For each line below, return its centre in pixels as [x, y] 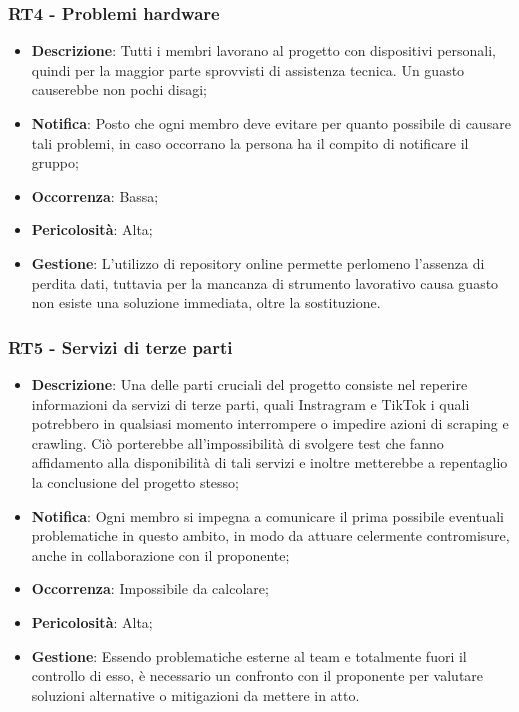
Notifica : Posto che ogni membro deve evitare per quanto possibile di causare [271, 123]
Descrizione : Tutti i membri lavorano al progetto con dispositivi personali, [264, 50]
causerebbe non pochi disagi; [119, 89]
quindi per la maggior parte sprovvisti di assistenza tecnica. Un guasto [248, 69]
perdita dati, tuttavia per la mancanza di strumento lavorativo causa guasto [265, 282]
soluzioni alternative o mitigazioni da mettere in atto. [195, 694]
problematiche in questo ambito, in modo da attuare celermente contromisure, [270, 535]
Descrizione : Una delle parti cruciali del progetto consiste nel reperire [249, 383]
